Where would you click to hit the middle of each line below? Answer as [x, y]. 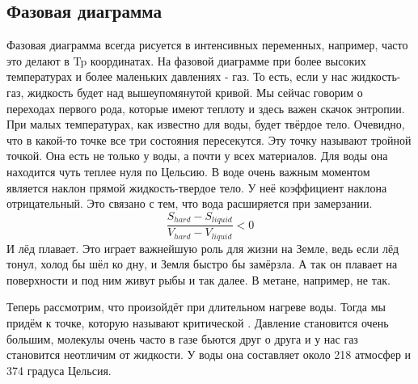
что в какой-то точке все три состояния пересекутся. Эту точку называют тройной [209, 139]
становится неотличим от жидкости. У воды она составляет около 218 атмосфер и [209, 354]
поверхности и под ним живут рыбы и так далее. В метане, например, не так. [198, 279]
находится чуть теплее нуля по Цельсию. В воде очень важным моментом [188, 171]
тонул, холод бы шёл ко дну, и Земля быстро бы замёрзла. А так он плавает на [202, 264]
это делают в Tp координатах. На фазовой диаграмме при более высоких [186, 60]
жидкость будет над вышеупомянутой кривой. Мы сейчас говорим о [195, 92]
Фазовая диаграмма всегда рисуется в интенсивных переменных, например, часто [207, 45]
